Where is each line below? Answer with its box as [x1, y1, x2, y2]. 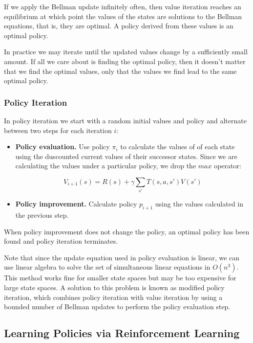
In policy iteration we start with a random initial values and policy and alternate [4, 115, 247, 125]
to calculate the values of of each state [120, 141, 235, 152]
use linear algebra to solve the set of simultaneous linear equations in [4, 262, 211, 272]
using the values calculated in [155, 199, 244, 209]
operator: [214, 160, 241, 171]
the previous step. [15, 210, 69, 220]
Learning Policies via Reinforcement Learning [4, 325, 240, 341]
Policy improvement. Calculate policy [15, 199, 137, 209]
